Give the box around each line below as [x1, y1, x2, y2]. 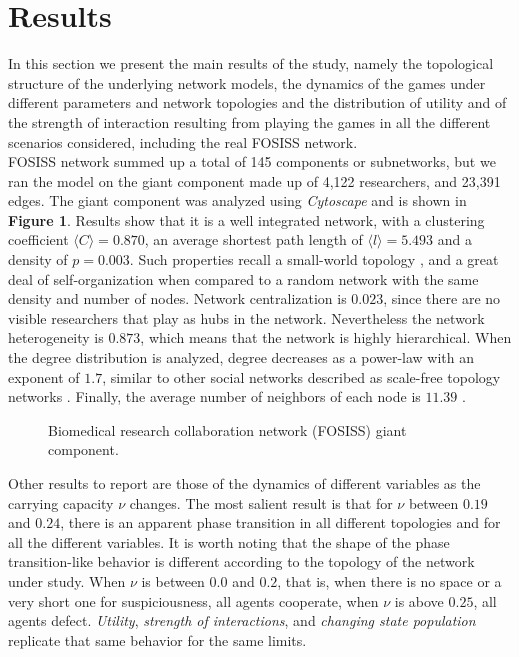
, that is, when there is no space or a [277, 570, 502, 591]
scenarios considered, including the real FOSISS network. [8, 131, 358, 152]
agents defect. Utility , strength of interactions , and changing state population [8, 610, 476, 631]
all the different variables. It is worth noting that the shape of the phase [8, 531, 450, 552]
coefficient [8, 229, 69, 250]
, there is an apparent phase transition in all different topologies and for [60, 512, 501, 533]
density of [8, 249, 68, 270]
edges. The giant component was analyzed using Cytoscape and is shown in [8, 190, 467, 211]
